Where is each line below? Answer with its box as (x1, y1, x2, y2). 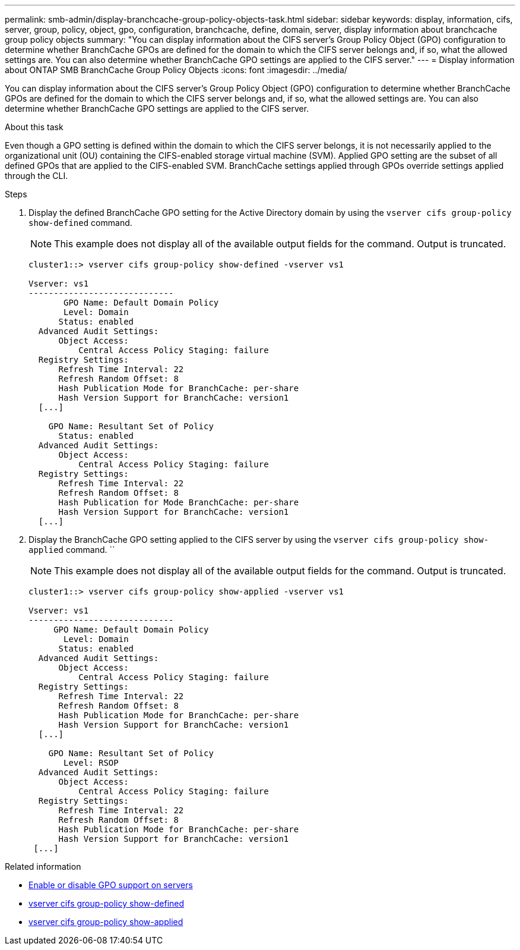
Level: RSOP (64, 758, 119, 767)
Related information (5, 861, 81, 872)
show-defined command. (28, 218, 132, 228)
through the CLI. (5, 171, 68, 181)
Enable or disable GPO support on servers (28, 880, 193, 890)
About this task (5, 122, 64, 132)
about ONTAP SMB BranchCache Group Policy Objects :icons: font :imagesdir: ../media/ (5, 65, 347, 75)
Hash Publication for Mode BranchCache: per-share (58, 498, 299, 507)
